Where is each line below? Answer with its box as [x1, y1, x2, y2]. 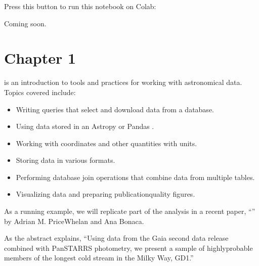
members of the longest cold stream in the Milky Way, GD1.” [4, 252, 194, 263]
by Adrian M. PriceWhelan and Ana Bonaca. [4, 215, 144, 226]
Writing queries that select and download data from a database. [16, 104, 214, 114]
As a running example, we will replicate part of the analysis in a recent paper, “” [4, 206, 255, 216]
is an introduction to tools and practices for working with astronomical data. [4, 77, 242, 87]
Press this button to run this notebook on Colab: [4, 1, 156, 11]
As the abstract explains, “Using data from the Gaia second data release [4, 233, 229, 243]
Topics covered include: [4, 86, 76, 97]
